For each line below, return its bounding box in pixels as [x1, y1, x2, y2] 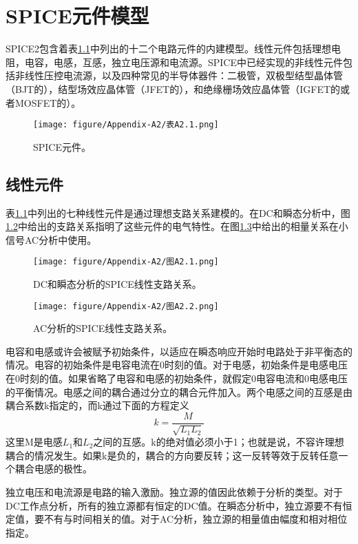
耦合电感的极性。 [14, 461, 92, 476]
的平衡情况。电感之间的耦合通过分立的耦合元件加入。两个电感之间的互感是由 [6, 384, 352, 399]
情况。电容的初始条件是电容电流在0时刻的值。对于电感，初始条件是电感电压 [6, 357, 348, 372]
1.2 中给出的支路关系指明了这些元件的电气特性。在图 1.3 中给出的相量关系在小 [6, 219, 348, 233]
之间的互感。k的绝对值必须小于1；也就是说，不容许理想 [93, 435, 344, 449]
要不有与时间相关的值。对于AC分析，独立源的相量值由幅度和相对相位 [34, 512, 348, 526]
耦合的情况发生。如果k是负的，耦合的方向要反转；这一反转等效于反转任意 [6, 448, 339, 462]
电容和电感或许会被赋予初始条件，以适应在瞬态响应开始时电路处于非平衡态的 [6, 344, 352, 358]
